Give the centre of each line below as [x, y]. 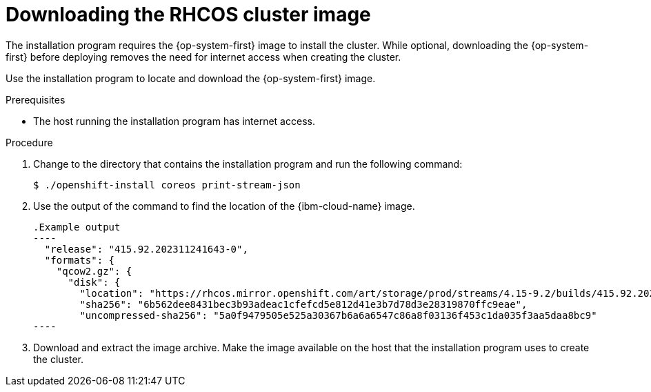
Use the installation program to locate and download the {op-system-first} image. [191, 78]
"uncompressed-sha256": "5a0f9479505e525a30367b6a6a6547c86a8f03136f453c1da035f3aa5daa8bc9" [338, 315]
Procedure [29, 142]
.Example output [77, 227]
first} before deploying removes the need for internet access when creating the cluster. [203, 57]
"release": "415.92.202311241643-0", [146, 249]
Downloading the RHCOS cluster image [188, 14]
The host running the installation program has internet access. [174, 121]
